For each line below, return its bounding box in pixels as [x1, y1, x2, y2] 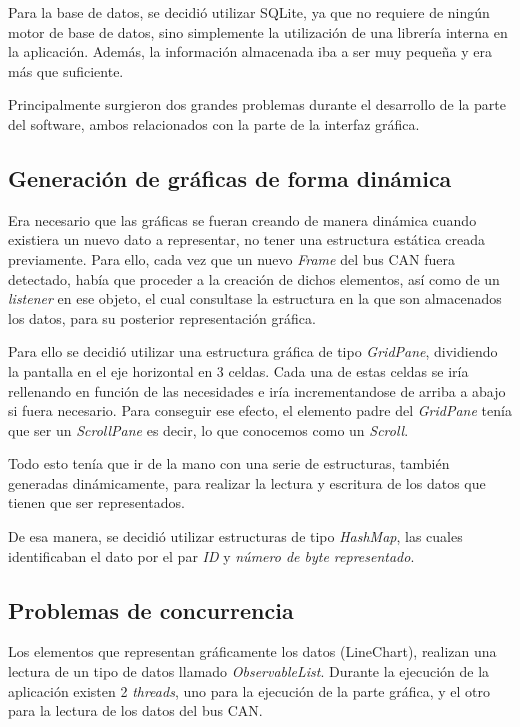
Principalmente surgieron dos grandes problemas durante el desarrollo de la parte [8, 94, 506, 115]
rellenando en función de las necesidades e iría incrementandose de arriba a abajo [8, 380, 506, 401]
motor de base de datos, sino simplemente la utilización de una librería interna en [8, 21, 508, 42]
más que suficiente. [8, 60, 124, 81]
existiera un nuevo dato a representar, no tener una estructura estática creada [8, 229, 485, 250]
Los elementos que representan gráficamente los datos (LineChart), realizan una [8, 641, 497, 662]
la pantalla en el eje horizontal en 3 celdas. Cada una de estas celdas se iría [8, 360, 469, 381]
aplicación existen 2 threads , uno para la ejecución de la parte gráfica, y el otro [8, 680, 491, 701]
